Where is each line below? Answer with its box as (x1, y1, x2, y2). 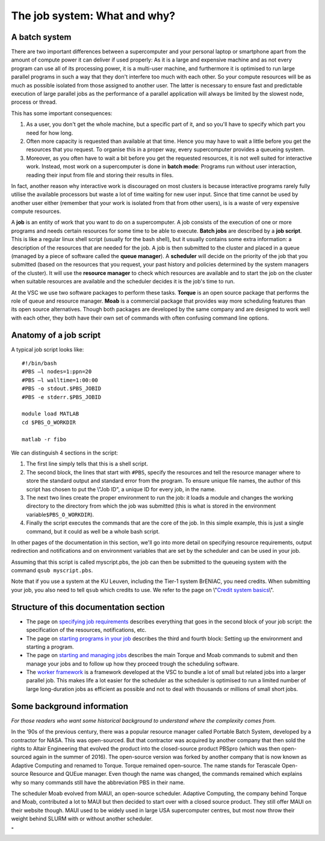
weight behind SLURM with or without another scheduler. (11, 815, 153, 822)
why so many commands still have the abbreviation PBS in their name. (11, 778, 185, 786)
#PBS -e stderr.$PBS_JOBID (22, 394, 102, 400)
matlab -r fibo (22, 436, 67, 443)
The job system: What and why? (11, 9, 176, 22)
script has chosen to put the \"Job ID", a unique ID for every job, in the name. (26, 485, 216, 493)
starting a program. (26, 643, 74, 650)
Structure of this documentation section (11, 602, 165, 612)
